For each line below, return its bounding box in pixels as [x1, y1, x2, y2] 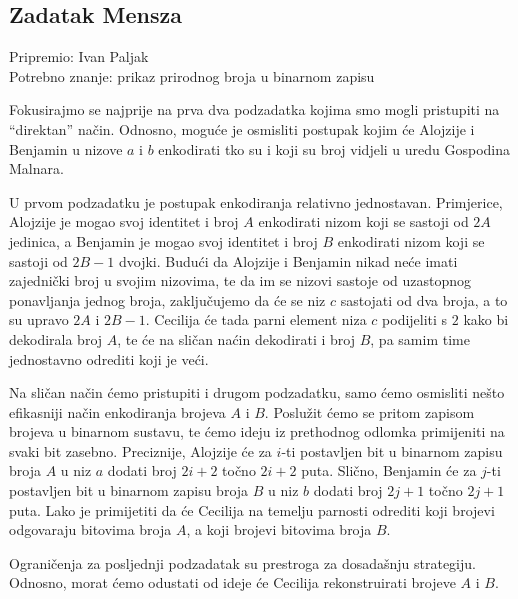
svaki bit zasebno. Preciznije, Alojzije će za [9, 440, 272, 461]
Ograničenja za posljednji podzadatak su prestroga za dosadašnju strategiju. [9, 552, 476, 573]
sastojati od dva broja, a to [340, 289, 508, 310]
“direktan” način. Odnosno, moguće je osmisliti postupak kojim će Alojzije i [9, 118, 475, 139]
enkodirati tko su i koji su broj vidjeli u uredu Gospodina [158, 138, 511, 159]
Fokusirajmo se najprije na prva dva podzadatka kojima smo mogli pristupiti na [9, 99, 500, 120]
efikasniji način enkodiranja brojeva [9, 401, 226, 422]
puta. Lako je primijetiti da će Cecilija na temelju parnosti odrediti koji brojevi [9, 499, 495, 520]
